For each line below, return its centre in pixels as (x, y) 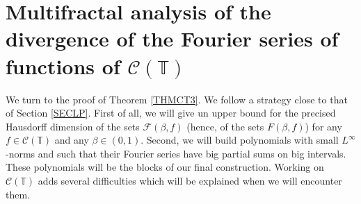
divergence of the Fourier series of (172, 39)
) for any (323, 126)
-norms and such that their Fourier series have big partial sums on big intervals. (176, 153)
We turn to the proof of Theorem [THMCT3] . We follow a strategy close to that (177, 99)
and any (72, 140)
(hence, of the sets (225, 126)
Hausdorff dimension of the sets (73, 126)
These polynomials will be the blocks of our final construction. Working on (165, 167)
